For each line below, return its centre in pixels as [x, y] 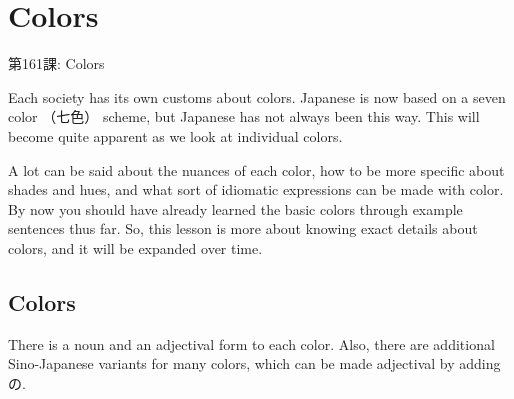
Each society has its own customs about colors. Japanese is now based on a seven [257, 96]
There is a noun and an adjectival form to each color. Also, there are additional [251, 343]
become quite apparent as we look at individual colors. [175, 135]
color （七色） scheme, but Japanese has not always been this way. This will [244, 116]
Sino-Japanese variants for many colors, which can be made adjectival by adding [254, 363]
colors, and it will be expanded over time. [135, 247]
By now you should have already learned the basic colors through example [235, 208]
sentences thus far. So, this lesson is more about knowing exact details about [243, 228]
